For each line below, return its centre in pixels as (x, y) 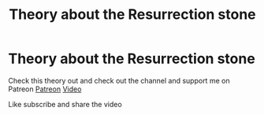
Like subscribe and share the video (65, 104)
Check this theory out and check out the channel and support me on (119, 80)
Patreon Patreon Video (45, 89)
